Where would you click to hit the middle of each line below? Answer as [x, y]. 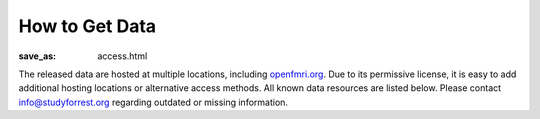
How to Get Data [87, 26]
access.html [122, 56]
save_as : [37, 56]
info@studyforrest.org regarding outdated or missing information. [153, 102]
